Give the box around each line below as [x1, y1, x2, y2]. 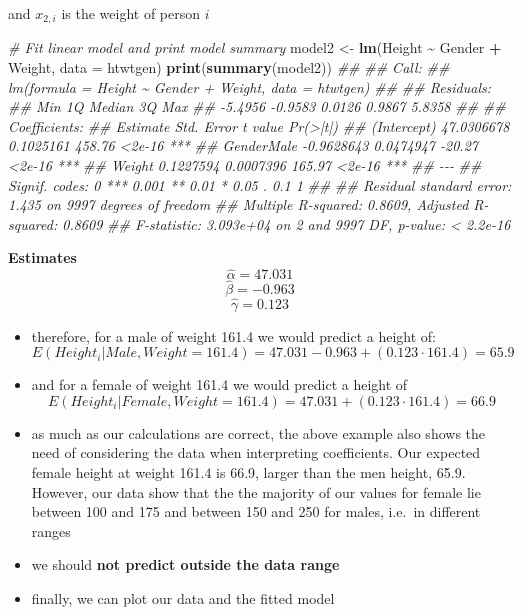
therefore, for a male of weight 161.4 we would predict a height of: [31, 325, 436, 346]
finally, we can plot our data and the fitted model [31, 587, 335, 608]
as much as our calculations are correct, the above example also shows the [31, 422, 486, 443]
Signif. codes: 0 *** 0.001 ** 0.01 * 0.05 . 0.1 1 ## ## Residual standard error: [8, 174, 512, 195]
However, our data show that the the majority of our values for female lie [31, 481, 481, 502]
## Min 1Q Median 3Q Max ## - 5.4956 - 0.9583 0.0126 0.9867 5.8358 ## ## [8, 96, 506, 117]
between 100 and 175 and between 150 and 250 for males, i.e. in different [31, 501, 481, 522]
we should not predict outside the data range [31, 554, 340, 575]
